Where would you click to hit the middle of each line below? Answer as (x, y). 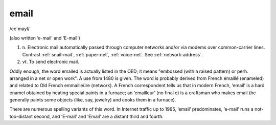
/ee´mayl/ (20, 29)
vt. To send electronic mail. (51, 62)
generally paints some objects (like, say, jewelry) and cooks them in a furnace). (93, 100)
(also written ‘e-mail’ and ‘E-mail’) (45, 38)
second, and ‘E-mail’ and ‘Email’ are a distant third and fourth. (99, 116)
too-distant (21, 116)
